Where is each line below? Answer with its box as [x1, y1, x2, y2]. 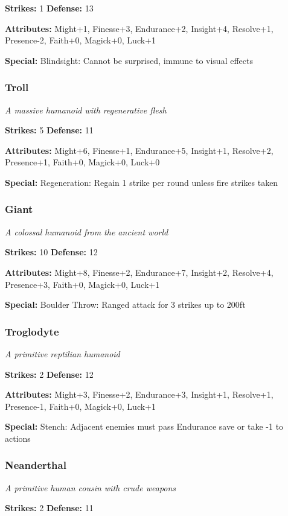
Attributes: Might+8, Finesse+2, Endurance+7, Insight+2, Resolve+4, [5, 266, 274, 278]
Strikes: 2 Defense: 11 [5, 502, 94, 514]
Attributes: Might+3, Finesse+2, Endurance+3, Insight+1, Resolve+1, [5, 388, 274, 401]
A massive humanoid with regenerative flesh [5, 103, 167, 116]
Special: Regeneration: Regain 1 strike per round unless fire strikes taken [5, 176, 278, 188]
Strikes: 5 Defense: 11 [5, 124, 94, 136]
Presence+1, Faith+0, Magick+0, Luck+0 [5, 156, 160, 168]
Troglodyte [5, 323, 59, 339]
